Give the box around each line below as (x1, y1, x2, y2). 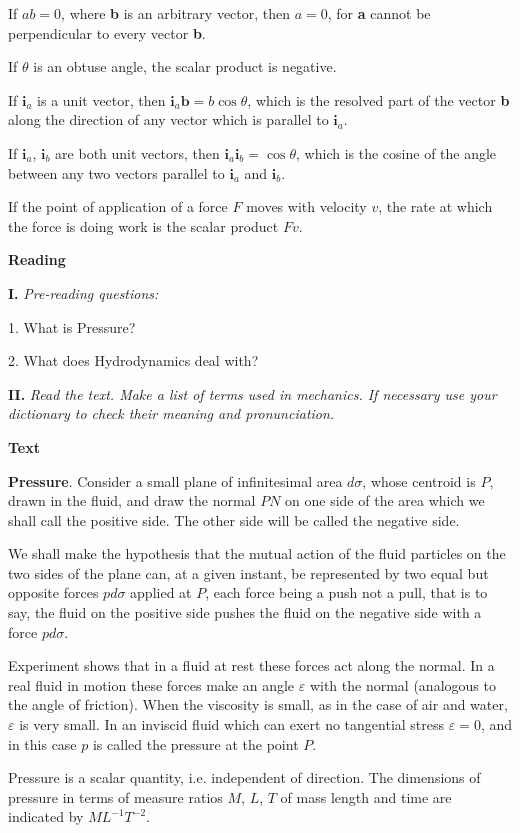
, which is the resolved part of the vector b (247, 89, 510, 110)
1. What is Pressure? (8, 316, 136, 337)
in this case (8, 733, 77, 754)
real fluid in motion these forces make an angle (8, 674, 295, 695)
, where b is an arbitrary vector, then (61, 3, 291, 23)
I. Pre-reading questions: (8, 282, 159, 303)
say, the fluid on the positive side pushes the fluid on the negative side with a (8, 602, 482, 623)
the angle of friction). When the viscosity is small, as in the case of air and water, (8, 694, 508, 715)
